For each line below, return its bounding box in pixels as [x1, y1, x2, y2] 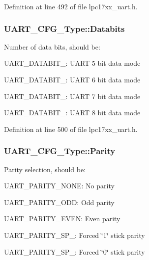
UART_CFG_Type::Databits [4, 22, 125, 34]
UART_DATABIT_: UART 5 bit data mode [4, 58, 141, 68]
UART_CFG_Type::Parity [4, 145, 116, 157]
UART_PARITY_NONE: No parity [4, 181, 115, 191]
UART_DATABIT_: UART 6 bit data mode [4, 75, 141, 84]
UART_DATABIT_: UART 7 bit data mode [4, 91, 141, 101]
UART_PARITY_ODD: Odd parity [4, 197, 115, 207]
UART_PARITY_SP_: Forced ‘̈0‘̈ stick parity [4, 246, 145, 257]
